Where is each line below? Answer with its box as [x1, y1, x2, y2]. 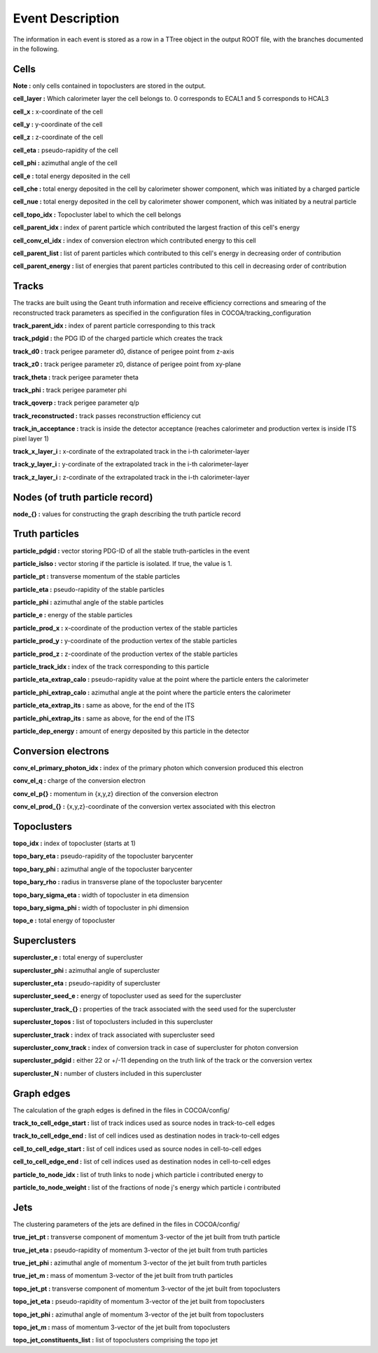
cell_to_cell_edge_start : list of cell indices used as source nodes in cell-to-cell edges [13, 1144, 262, 1153]
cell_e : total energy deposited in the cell [13, 172, 131, 180]
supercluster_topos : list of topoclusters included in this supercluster [13, 1018, 213, 1026]
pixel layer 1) [13, 434, 49, 443]
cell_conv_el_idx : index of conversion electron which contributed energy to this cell [13, 236, 256, 245]
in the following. [13, 44, 59, 53]
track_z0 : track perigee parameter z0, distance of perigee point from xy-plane [13, 360, 241, 368]
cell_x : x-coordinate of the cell [13, 107, 103, 116]
